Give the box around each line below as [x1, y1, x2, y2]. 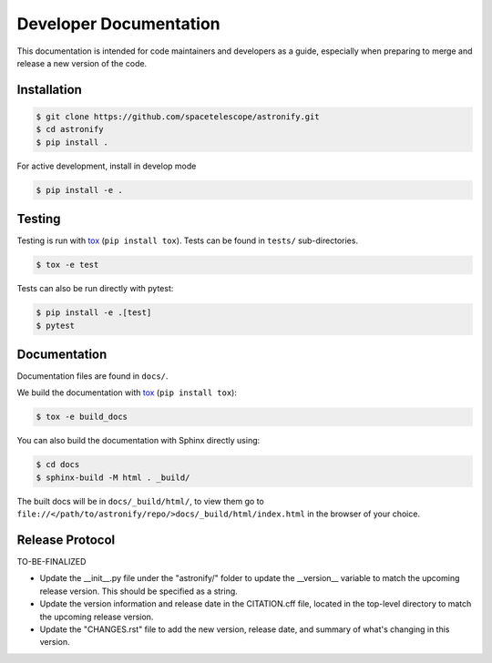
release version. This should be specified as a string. [39, 586, 239, 597]
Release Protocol [16, 532, 116, 547]
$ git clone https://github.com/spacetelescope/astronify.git [36, 111, 320, 122]
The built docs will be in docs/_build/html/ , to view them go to [16, 495, 264, 506]
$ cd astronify [36, 124, 104, 135]
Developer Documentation [16, 14, 220, 34]
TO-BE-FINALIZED [16, 556, 87, 567]
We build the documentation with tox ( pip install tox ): [16, 387, 237, 398]
